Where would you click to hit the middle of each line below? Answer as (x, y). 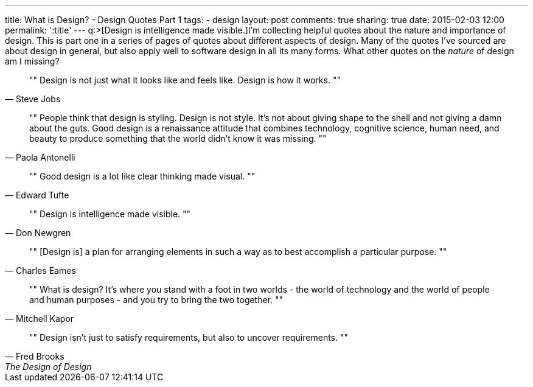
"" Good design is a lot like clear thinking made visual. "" (142, 176)
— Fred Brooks (35, 356)
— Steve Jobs (33, 99)
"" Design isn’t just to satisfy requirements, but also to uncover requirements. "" (189, 337)
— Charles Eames (40, 270)
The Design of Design (48, 367)
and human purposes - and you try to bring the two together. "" (156, 300)
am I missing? (32, 61)
